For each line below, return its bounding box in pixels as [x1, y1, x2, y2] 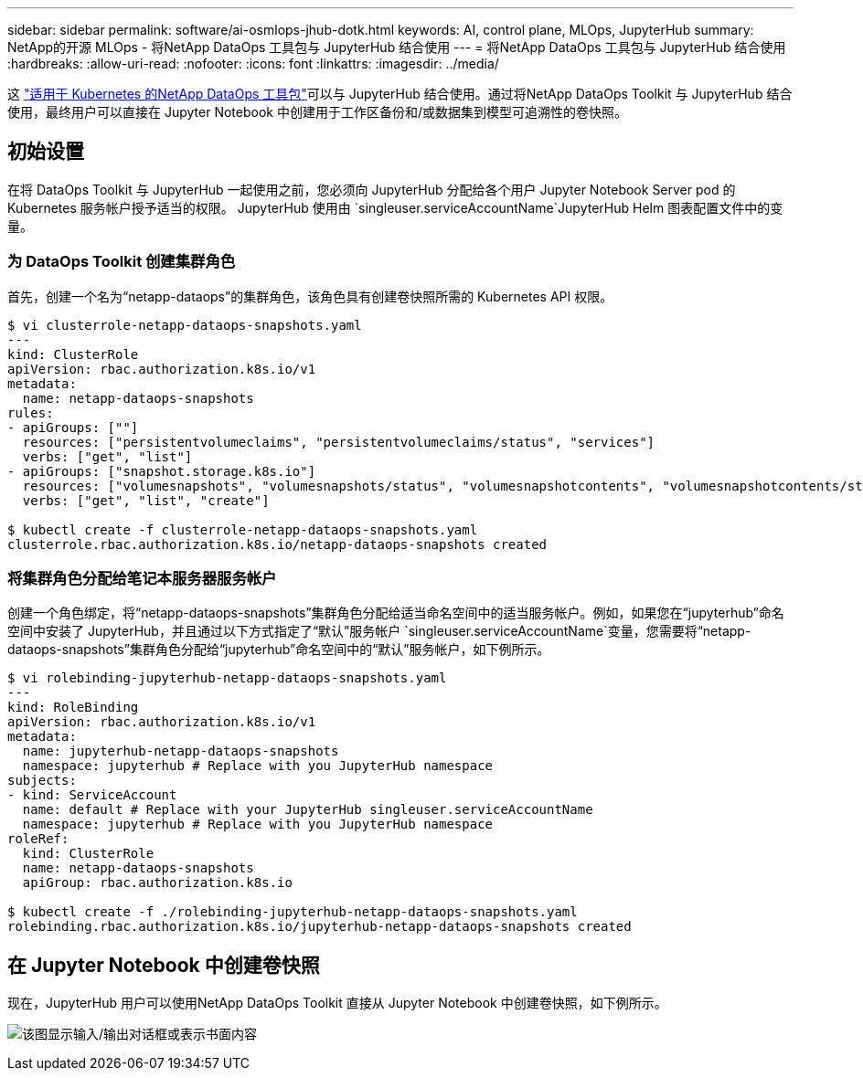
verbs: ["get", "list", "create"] [22, 492, 270, 508]
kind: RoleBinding [7, 700, 139, 715]
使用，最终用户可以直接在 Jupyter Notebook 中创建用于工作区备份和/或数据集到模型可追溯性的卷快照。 [7, 104, 627, 120]
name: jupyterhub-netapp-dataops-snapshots [22, 744, 339, 759]
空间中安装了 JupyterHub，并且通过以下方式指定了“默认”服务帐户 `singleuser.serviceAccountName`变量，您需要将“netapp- [7, 623, 751, 639]
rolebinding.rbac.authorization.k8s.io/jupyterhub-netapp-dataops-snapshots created [7, 919, 632, 935]
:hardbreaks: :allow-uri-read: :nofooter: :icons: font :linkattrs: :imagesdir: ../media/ [7, 56, 499, 71]
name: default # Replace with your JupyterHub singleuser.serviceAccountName [22, 802, 593, 818]
